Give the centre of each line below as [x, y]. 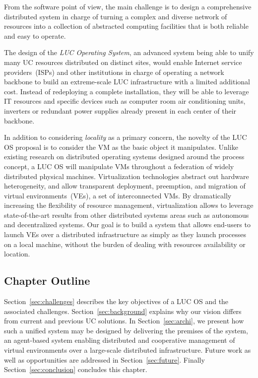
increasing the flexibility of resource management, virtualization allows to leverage [129, 205]
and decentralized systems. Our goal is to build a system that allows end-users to [127, 224]
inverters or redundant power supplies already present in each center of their [120, 110]
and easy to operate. [35, 35]
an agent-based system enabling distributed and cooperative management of [120, 340]
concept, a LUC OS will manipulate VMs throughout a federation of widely [119, 166]
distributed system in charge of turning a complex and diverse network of [116, 16]
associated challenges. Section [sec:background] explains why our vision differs [123, 311]
